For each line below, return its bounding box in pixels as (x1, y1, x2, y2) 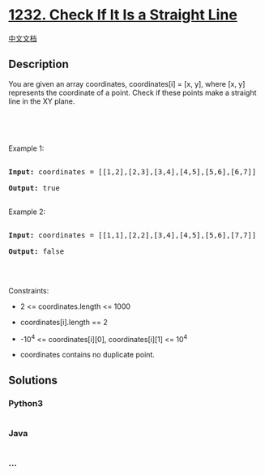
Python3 (8, 397, 43, 409)
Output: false (8, 246, 65, 256)
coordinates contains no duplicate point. (19, 350, 156, 360)
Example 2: (8, 207, 46, 216)
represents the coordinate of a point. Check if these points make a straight (8, 88, 257, 97)
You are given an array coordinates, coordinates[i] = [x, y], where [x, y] (8, 79, 246, 88)
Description (8, 58, 69, 71)
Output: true (8, 183, 61, 192)
